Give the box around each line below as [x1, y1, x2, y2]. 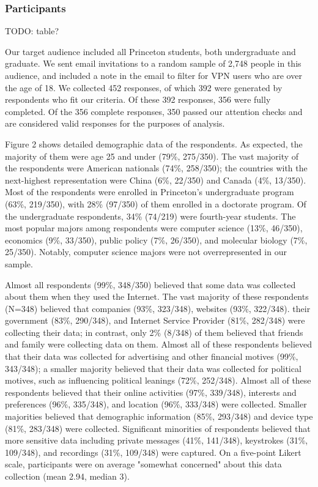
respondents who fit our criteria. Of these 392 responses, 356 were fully [5, 93, 271, 106]
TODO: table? [5, 24, 59, 37]
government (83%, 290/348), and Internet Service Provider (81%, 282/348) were [5, 314, 305, 327]
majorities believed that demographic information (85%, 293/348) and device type [5, 410, 313, 423]
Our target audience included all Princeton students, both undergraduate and [5, 45, 296, 58]
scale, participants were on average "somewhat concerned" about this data [5, 458, 282, 470]
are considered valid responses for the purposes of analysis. [5, 117, 225, 130]
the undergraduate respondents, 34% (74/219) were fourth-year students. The [5, 209, 296, 222]
